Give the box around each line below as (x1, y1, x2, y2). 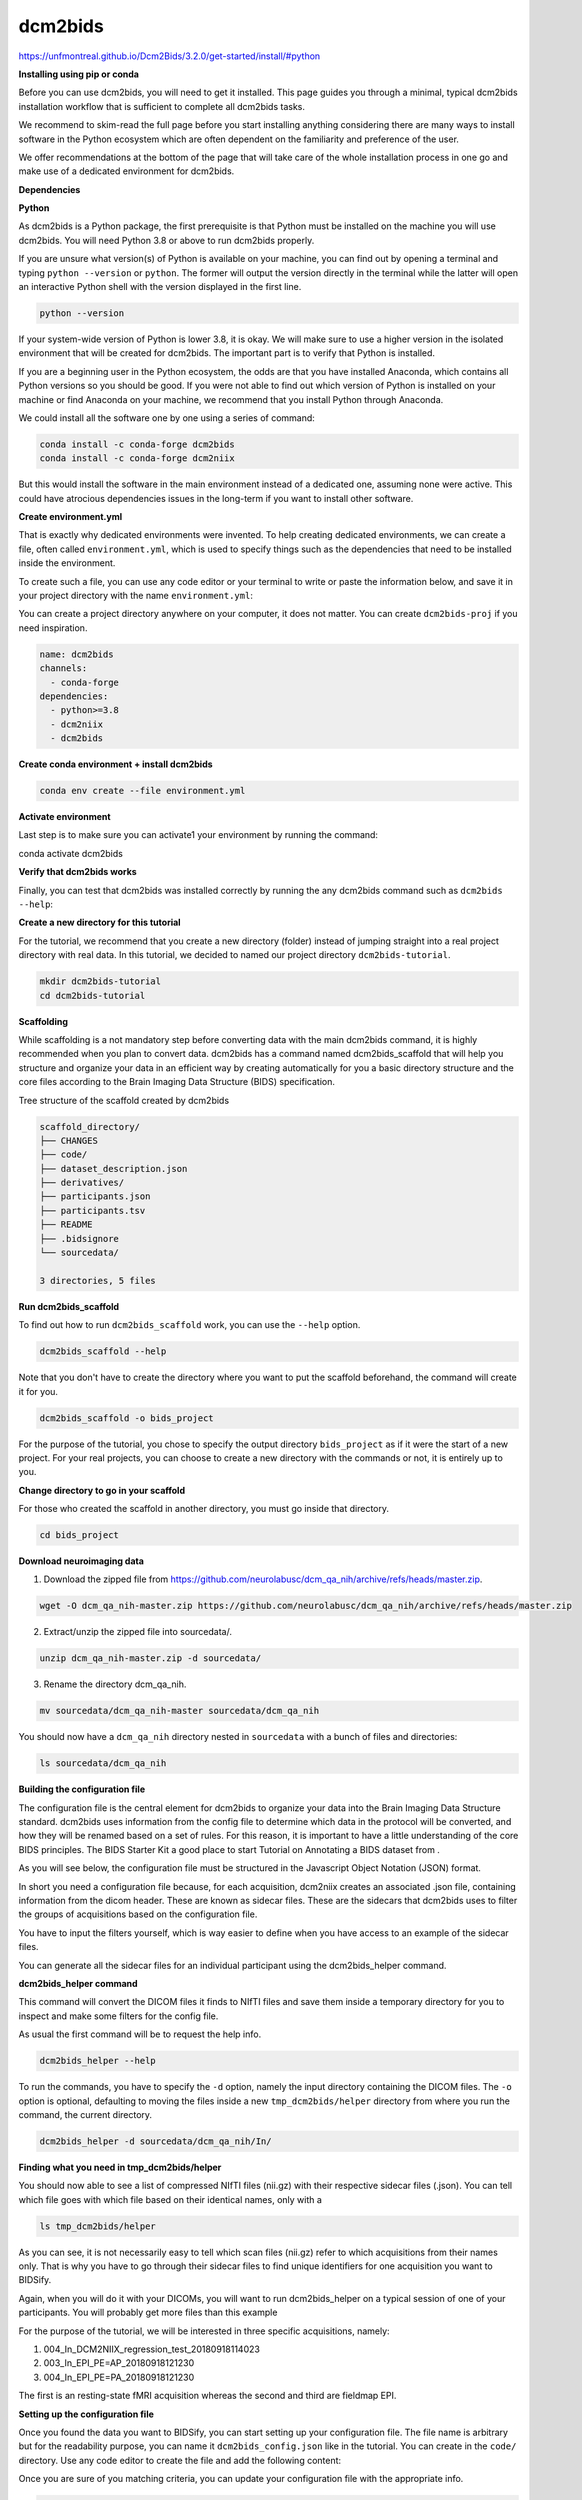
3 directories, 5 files (39, 1275, 157, 1286)
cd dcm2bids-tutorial (39, 990, 146, 1001)
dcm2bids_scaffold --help (39, 1346, 167, 1357)
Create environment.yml (18, 511, 123, 523)
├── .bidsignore (39, 1233, 120, 1244)
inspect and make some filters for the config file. (18, 2010, 219, 2022)
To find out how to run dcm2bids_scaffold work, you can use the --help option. (18, 1319, 361, 1331)
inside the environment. (18, 557, 116, 569)
